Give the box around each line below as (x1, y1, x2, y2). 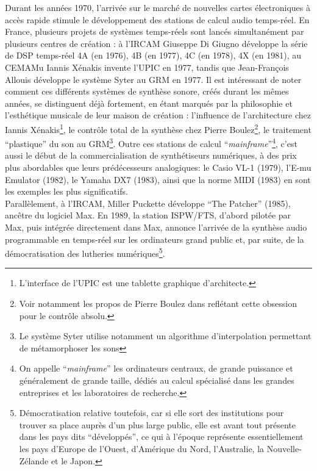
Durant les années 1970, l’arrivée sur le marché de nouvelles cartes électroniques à (5, 1, 310, 13)
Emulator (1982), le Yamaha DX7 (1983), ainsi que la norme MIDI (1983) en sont (5, 173, 311, 185)
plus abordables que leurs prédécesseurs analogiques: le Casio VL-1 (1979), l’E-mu (5, 161, 312, 174)
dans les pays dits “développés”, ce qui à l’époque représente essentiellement (19, 430, 304, 443)
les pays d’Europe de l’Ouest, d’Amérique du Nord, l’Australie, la (19, 442, 265, 455)
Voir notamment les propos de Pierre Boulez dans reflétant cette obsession (19, 297, 297, 310)
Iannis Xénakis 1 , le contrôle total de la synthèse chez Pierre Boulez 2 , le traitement (5, 121, 312, 135)
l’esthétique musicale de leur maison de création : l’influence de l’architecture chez (5, 109, 312, 121)
